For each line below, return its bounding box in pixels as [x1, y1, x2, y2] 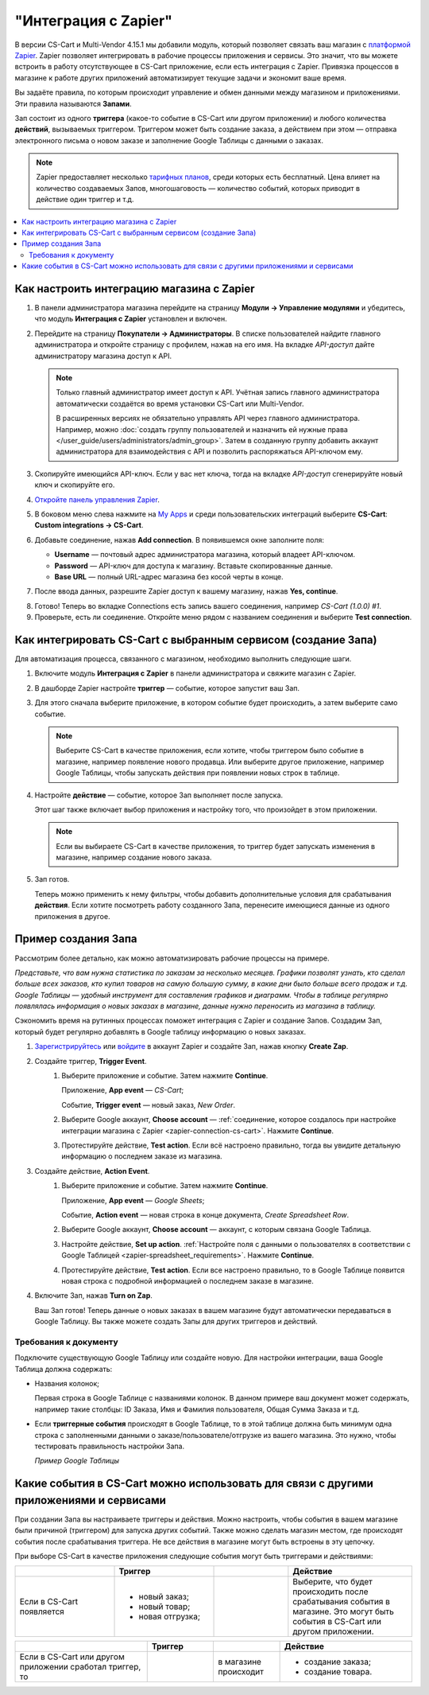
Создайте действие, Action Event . [34, 1166, 150, 1175]
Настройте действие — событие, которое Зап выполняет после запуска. [34, 790, 284, 800]
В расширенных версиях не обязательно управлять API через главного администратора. [56, 414, 361, 423]
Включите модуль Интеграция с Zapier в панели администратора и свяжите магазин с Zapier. [34, 668, 357, 678]
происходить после [292, 1586, 369, 1597]
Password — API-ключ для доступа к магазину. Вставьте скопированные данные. [54, 561, 334, 571]
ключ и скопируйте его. [34, 480, 115, 489]
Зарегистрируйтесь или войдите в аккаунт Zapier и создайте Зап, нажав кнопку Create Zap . [34, 1042, 349, 1051]
